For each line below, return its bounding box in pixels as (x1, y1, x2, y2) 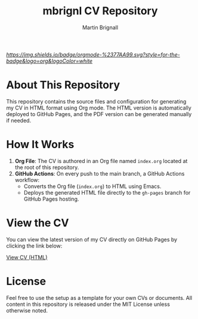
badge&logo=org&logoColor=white (6, 57, 93, 64)
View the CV (6, 216, 69, 230)
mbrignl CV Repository (42, 4, 158, 18)
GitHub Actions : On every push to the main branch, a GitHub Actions (14, 170, 185, 177)
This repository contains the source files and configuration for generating (6, 98, 187, 105)
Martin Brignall (82, 24, 118, 31)
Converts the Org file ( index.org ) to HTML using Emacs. (23, 183, 162, 190)
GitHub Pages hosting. (23, 195, 79, 202)
